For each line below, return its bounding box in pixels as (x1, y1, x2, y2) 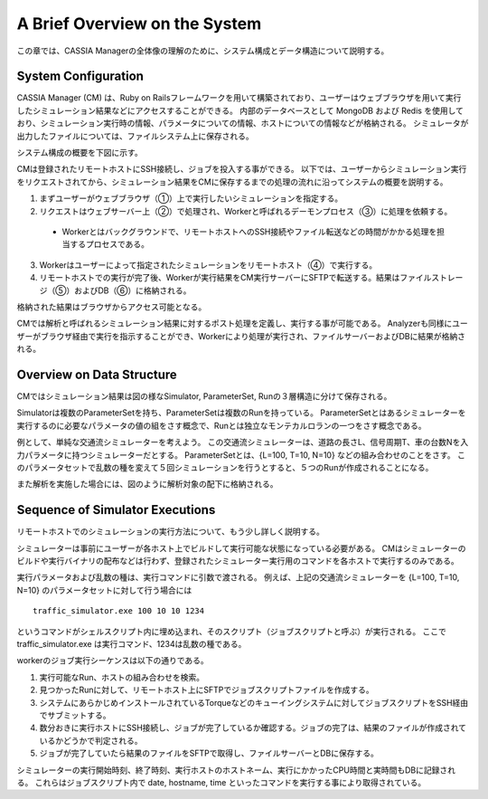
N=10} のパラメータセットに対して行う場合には (16, 585, 192, 595)
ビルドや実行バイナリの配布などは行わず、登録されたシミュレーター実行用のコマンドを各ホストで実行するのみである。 (16, 556, 460, 566)
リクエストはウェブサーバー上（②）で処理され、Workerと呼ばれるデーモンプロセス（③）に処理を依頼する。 (39, 205, 453, 216)
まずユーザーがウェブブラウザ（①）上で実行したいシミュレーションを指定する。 (39, 193, 343, 204)
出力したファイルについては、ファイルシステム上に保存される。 (16, 130, 254, 141)
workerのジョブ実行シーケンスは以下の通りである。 (16, 655, 210, 666)
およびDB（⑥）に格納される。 (73, 285, 192, 296)
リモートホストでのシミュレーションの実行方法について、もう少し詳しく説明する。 (16, 526, 324, 537)
